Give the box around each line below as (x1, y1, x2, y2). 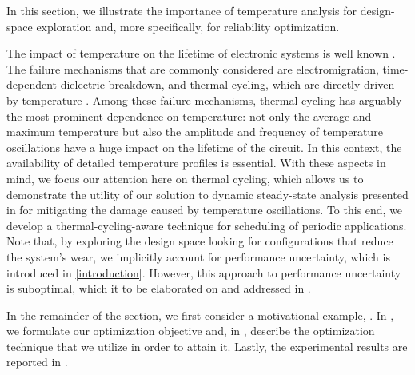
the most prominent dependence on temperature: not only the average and (6, 107, 372, 124)
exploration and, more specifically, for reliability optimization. (36, 18, 340, 34)
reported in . (6, 353, 68, 370)
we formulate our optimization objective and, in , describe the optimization (6, 322, 375, 339)
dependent (6, 76, 58, 93)
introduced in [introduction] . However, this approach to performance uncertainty (6, 264, 401, 281)
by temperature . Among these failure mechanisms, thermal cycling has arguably (6, 91, 402, 108)
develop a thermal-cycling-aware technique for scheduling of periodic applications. (6, 217, 407, 233)
